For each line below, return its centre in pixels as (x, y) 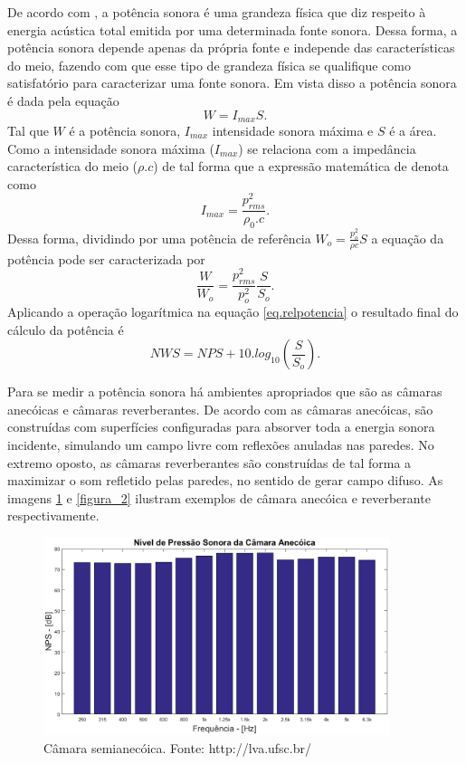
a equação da (408, 238)
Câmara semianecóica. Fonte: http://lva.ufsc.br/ (177, 747)
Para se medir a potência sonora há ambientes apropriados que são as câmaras (225, 392)
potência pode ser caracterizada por (106, 258)
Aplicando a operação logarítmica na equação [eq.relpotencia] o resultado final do (233, 312)
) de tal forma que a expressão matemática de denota (301, 166)
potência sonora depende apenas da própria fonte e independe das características (231, 48)
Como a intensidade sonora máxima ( (111, 148)
